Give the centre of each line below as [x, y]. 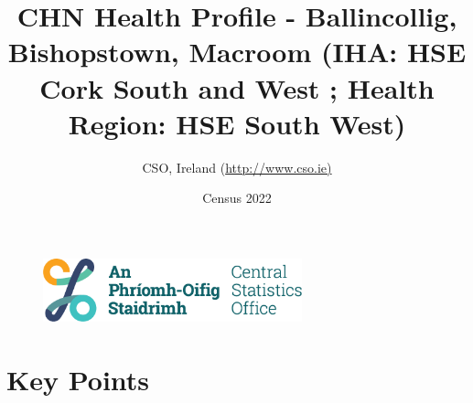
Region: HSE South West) [237, 123]
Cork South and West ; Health [237, 87]
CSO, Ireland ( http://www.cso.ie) [237, 167]
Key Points [78, 379]
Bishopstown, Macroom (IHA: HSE [237, 52]
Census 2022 [237, 198]
